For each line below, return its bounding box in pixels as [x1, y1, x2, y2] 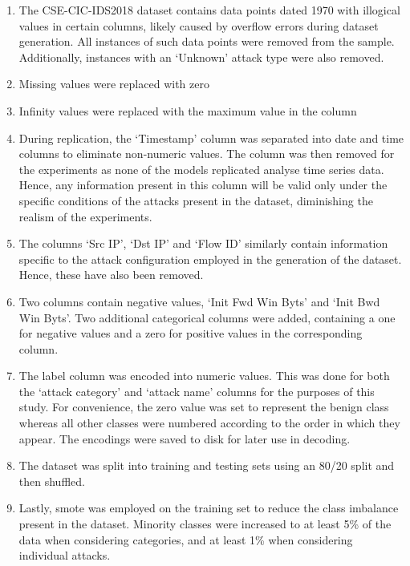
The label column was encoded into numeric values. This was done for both [18, 367, 390, 384]
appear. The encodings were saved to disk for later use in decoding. [18, 430, 351, 447]
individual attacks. [18, 547, 111, 564]
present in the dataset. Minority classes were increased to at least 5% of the [18, 515, 392, 532]
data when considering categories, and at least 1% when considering [18, 531, 353, 548]
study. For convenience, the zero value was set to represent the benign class [18, 398, 389, 415]
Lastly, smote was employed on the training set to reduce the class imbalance [18, 499, 399, 516]
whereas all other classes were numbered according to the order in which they [18, 414, 400, 431]
